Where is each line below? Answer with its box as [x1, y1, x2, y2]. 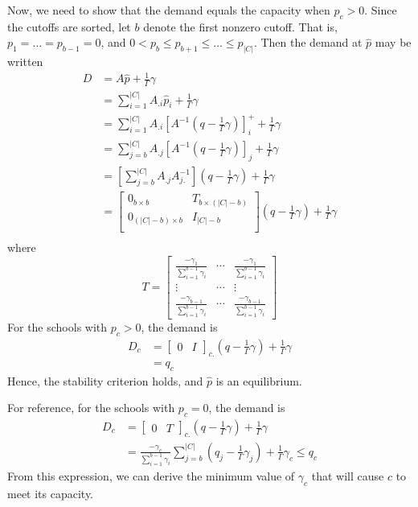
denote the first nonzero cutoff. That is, [143, 18, 338, 35]
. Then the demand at [253, 34, 363, 51]
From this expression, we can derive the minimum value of [7, 467, 295, 484]
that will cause [311, 467, 384, 484]
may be [375, 34, 412, 51]
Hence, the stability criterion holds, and [7, 372, 203, 389]
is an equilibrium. [215, 372, 302, 389]
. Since [364, 2, 397, 18]
